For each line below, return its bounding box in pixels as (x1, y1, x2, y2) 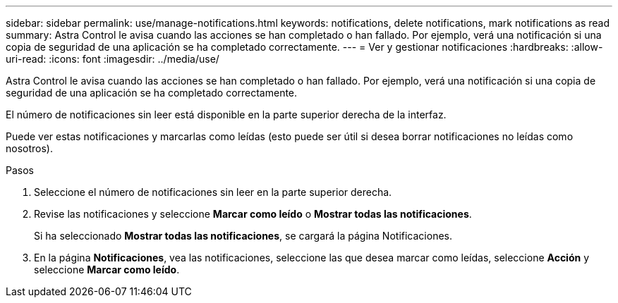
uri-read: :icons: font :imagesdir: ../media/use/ (6, 53, 219, 65)
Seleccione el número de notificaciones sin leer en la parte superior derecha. (34, 186, 392, 198)
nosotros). (6, 142, 53, 154)
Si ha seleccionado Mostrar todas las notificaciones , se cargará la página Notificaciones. (34, 230, 452, 242)
